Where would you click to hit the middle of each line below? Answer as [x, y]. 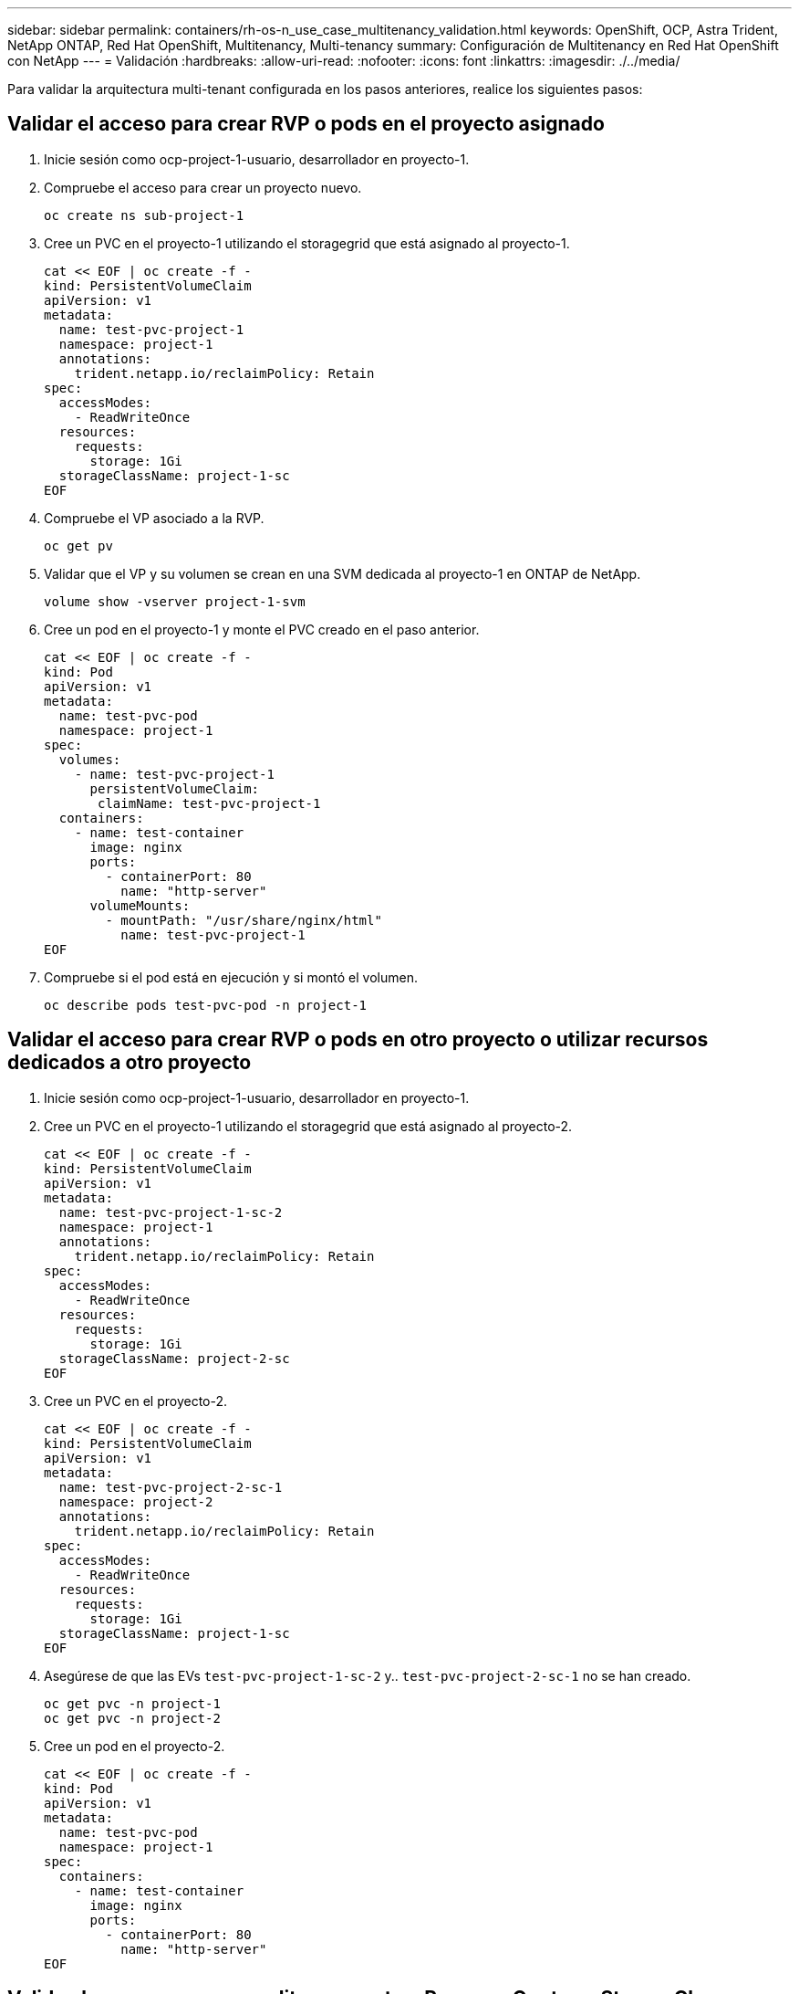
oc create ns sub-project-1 [144, 215]
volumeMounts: [140, 905]
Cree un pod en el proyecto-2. [135, 1746]
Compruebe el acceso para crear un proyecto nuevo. [203, 187]
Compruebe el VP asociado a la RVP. [154, 518]
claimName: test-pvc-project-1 [209, 803]
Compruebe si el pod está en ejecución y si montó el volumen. [231, 977]
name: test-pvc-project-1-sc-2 [171, 1212]
